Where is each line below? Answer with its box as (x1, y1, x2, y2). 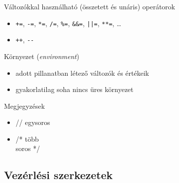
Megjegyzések (4, 100, 45, 111)
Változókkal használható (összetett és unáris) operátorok (4, 1, 175, 11)
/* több (15, 133, 39, 144)
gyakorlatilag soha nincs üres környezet (15, 84, 134, 94)
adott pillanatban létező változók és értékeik (15, 67, 149, 78)
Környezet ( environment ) (4, 51, 79, 61)
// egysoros (15, 117, 50, 127)
